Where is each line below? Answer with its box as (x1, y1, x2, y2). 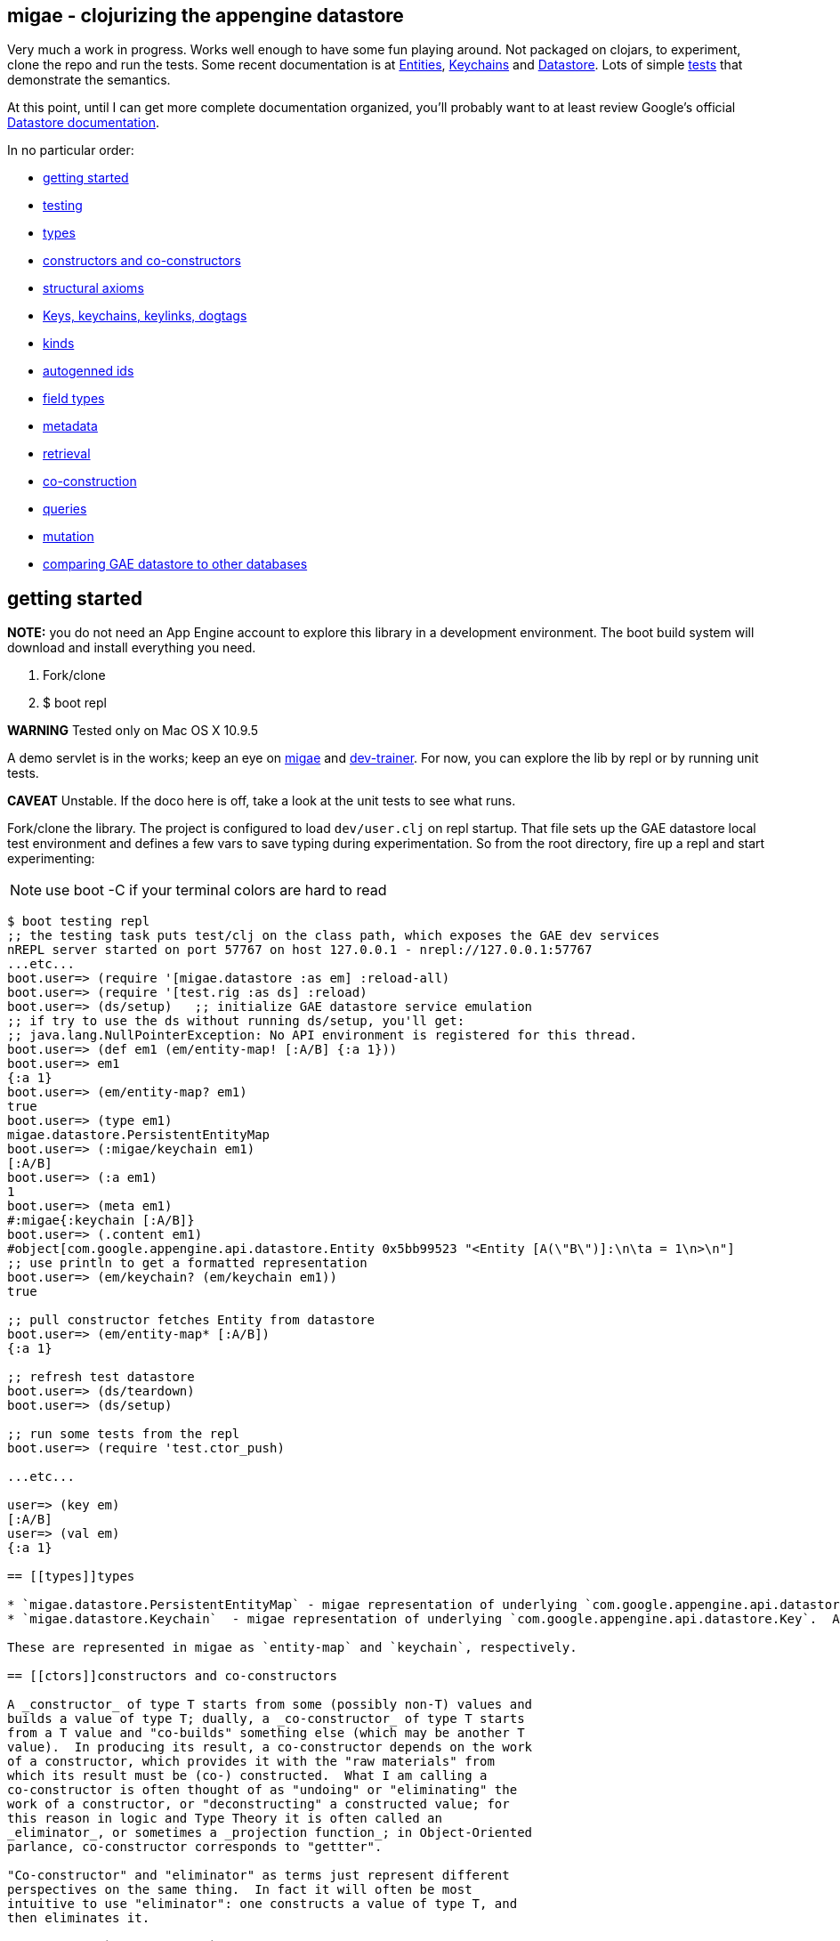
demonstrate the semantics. (7, 72, 171, 88)
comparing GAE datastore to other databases (43, 556, 308, 572)
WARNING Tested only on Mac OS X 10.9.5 (7, 723, 259, 739)
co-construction (43, 473, 137, 489)
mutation (43, 529, 94, 545)
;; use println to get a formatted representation (7, 1256, 367, 1271)
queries (43, 501, 87, 517)
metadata (43, 418, 98, 434)
